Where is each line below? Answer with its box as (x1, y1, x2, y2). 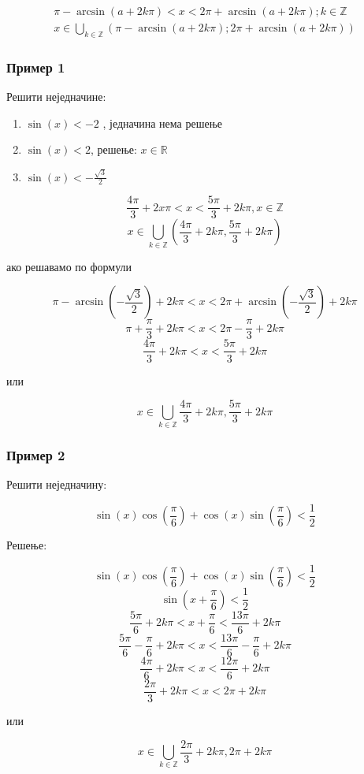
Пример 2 (6, 445, 65, 464)
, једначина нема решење (102, 114, 222, 131)
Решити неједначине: (6, 88, 106, 105)
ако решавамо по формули (6, 258, 132, 274)
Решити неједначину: (6, 476, 107, 493)
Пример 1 (6, 57, 65, 76)
